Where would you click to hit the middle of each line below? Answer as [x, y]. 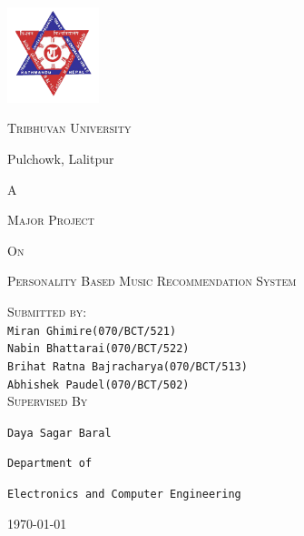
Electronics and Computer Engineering [124, 495]
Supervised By [48, 401]
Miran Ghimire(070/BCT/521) [92, 331]
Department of [50, 464]
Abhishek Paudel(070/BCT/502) [98, 384]
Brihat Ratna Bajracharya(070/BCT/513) [127, 366]
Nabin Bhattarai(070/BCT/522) [98, 349]
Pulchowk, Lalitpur [61, 159]
